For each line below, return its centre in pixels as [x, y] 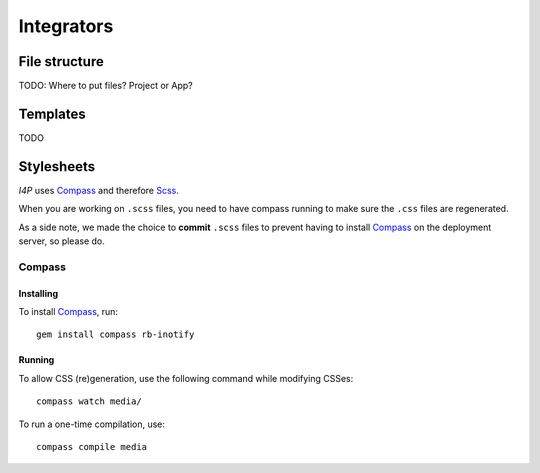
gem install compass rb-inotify [115, 334]
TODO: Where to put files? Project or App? [106, 86]
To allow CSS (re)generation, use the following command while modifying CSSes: [186, 378]
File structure [61, 61]
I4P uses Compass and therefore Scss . [99, 190]
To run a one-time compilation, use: [91, 424]
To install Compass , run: [68, 311]
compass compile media [92, 446]
